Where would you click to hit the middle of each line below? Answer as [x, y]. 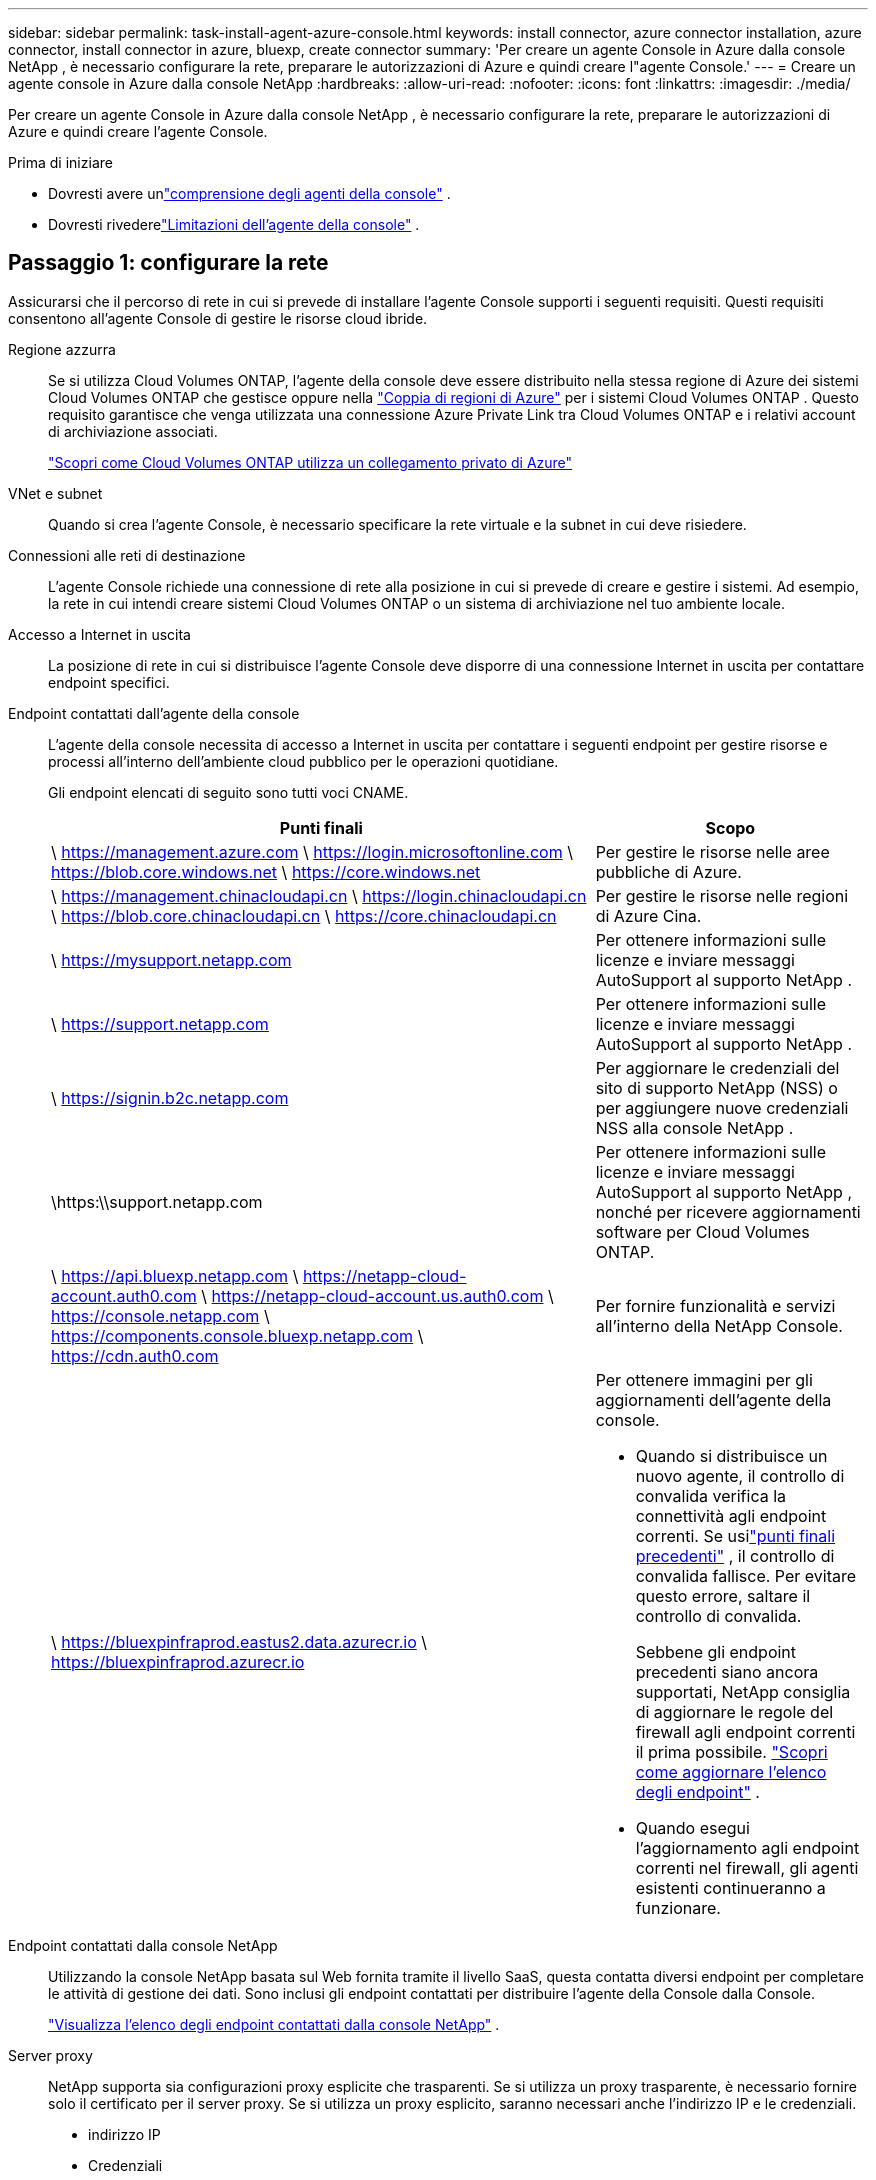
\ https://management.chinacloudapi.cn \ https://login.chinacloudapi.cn [319, 895]
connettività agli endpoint [731, 1515]
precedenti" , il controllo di [735, 1555]
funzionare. [678, 1907]
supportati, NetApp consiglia [743, 1691]
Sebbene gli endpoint [716, 1651]
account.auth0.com [124, 1295]
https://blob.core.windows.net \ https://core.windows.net [266, 871]
